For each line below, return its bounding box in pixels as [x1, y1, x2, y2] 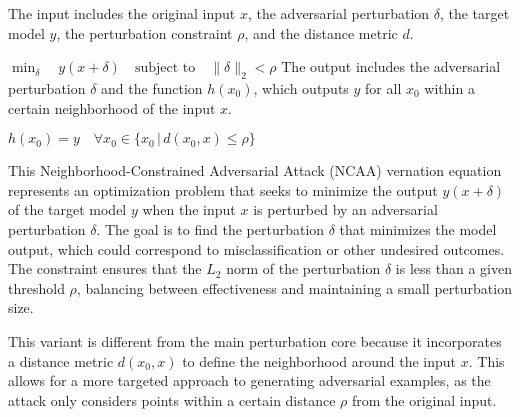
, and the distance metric [244, 22, 398, 43]
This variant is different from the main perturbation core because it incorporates [8, 330, 502, 351]
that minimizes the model [339, 218, 497, 239]
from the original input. [352, 389, 497, 410]
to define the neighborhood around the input [182, 350, 457, 371]
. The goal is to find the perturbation [96, 218, 325, 239]
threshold [8, 277, 65, 298]
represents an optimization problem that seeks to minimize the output [8, 179, 438, 200]
